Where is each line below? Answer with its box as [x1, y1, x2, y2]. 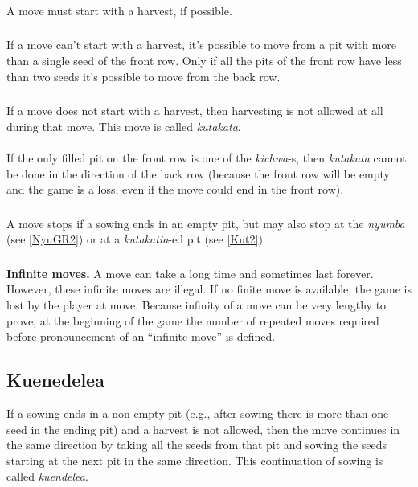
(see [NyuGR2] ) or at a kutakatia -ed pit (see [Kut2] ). [6, 231, 266, 248]
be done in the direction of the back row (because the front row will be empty [6, 165, 390, 182]
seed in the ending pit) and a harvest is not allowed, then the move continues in [6, 420, 400, 437]
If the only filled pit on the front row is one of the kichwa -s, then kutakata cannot [6, 149, 407, 166]
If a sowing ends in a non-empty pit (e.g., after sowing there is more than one [6, 404, 389, 421]
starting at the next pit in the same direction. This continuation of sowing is [6, 452, 383, 469]
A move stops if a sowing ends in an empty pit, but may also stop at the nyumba [6, 215, 405, 231]
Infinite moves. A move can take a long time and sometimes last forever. [6, 264, 374, 281]
